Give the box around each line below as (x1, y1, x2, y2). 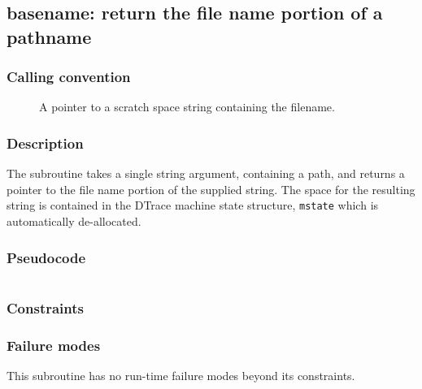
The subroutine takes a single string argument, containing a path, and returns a (7, 165, 405, 182)
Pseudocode (7, 247, 86, 267)
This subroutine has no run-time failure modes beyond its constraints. (7, 366, 355, 383)
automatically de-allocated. (7, 213, 141, 230)
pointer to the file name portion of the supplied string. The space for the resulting (7, 180, 415, 197)
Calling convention (7, 67, 131, 87)
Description (7, 132, 84, 153)
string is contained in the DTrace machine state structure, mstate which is (7, 197, 379, 214)
